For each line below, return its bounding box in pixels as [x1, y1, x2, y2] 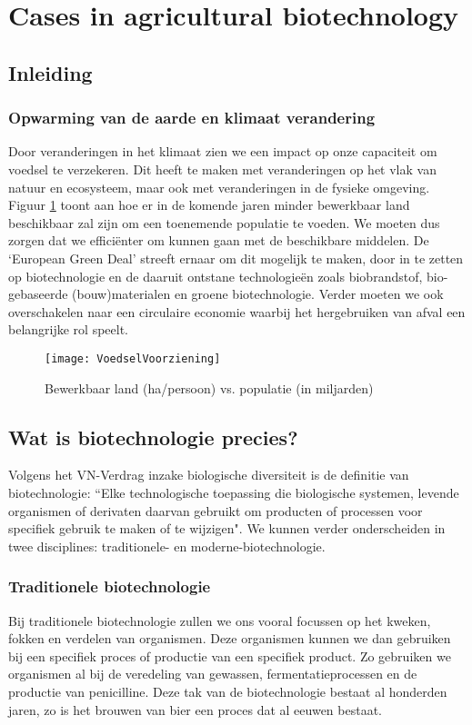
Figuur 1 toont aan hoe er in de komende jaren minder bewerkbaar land [8, 195, 410, 214]
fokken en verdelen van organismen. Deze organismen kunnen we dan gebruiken [8, 629, 451, 648]
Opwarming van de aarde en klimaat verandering [8, 106, 376, 129]
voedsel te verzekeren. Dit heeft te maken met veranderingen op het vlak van [8, 159, 437, 178]
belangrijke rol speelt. [8, 320, 129, 339]
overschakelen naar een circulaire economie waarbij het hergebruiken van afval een [8, 302, 466, 321]
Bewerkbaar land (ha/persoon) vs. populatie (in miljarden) [45, 378, 374, 397]
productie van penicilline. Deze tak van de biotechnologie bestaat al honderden [8, 681, 447, 700]
